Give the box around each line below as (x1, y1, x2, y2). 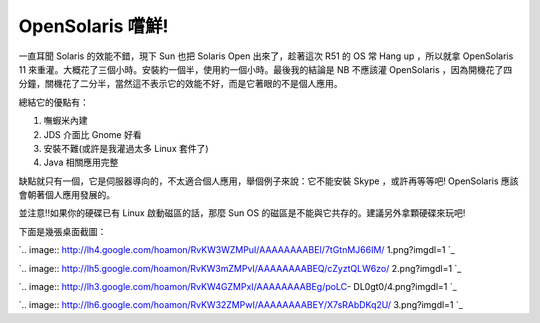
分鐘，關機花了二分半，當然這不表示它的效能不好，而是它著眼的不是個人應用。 (18, 78, 343, 90)
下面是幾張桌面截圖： (18, 225, 107, 237)
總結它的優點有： (18, 96, 89, 108)
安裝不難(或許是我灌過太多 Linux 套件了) (43, 142, 209, 154)
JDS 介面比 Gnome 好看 (43, 128, 142, 140)
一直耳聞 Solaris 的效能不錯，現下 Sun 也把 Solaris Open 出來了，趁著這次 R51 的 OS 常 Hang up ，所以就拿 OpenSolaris (18, 50, 514, 62)
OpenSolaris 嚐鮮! (18, 15, 169, 37)
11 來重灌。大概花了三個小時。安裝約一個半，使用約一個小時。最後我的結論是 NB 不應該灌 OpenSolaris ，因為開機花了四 (18, 63, 513, 75)
